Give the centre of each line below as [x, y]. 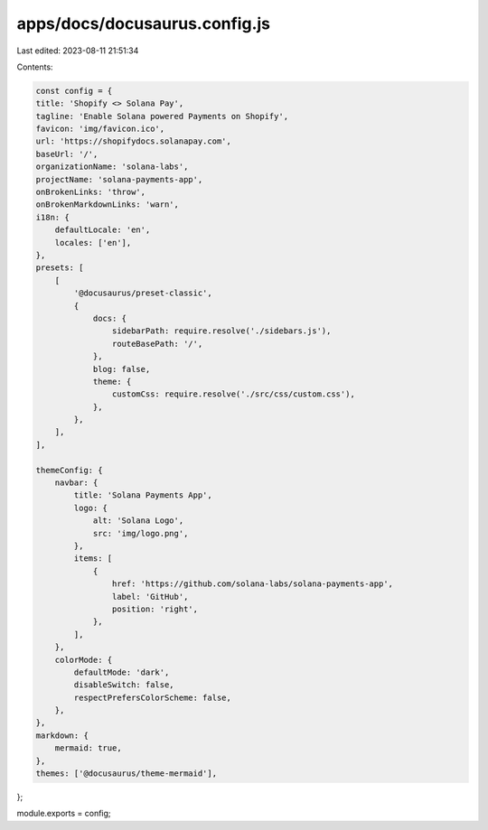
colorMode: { [84, 660]
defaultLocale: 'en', [103, 230]
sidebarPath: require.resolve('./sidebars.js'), [221, 331]
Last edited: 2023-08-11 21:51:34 [78, 51]
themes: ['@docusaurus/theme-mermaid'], [126, 774]
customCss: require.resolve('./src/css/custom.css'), [234, 394]
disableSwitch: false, [124, 685]
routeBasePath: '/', [157, 344]
